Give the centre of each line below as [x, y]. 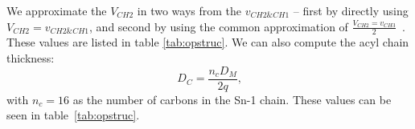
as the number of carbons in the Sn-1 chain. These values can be [232, 99]
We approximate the [57, 10]
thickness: [31, 58]
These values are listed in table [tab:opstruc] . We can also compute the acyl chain [208, 42]
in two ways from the [189, 10]
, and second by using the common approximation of [219, 26]
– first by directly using [351, 10]
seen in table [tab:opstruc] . [73, 115]
